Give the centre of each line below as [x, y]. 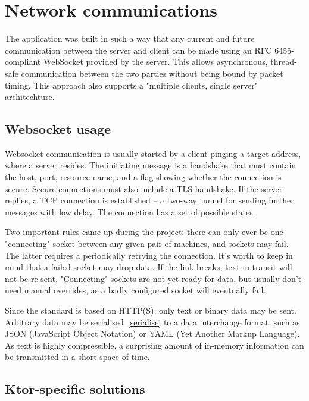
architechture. [30, 97]
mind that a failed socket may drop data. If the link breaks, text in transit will [149, 267]
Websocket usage [58, 129]
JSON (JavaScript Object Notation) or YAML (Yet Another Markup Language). [152, 333]
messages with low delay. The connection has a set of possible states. [130, 212]
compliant [23, 62]
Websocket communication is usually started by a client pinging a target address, [153, 153]
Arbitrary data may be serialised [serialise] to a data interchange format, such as [152, 322]
